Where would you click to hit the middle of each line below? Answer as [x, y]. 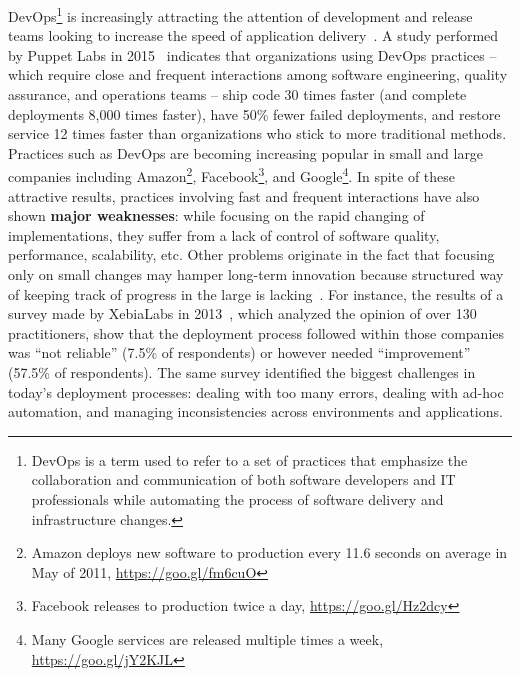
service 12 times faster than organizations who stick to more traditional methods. [257, 133]
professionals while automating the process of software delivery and [237, 498]
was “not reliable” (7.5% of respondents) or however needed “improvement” [239, 352]
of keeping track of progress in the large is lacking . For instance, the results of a [256, 293]
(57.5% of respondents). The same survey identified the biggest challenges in [242, 372]
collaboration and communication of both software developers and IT [243, 479]
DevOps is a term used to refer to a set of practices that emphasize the [249, 459]
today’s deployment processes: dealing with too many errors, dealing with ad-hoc [256, 391]
